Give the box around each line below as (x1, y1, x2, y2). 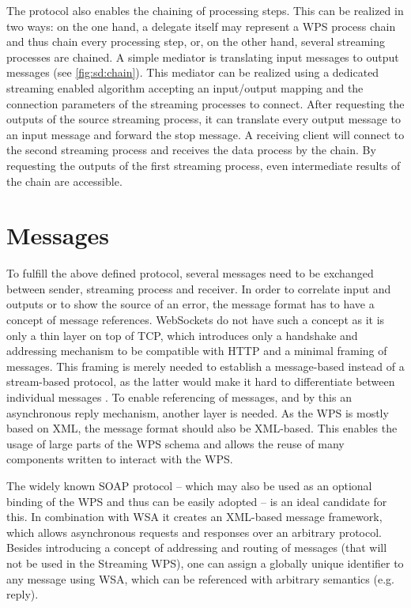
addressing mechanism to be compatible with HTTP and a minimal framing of (6, 342, 387, 359)
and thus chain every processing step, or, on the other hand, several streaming (6, 33, 386, 50)
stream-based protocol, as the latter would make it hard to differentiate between (6, 373, 395, 390)
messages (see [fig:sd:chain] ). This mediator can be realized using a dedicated (6, 64, 379, 81)
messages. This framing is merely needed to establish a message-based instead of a (6, 357, 405, 374)
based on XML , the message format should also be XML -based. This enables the (6, 420, 398, 436)
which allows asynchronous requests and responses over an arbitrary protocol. (6, 523, 382, 540)
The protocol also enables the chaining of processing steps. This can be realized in (6, 2, 404, 18)
